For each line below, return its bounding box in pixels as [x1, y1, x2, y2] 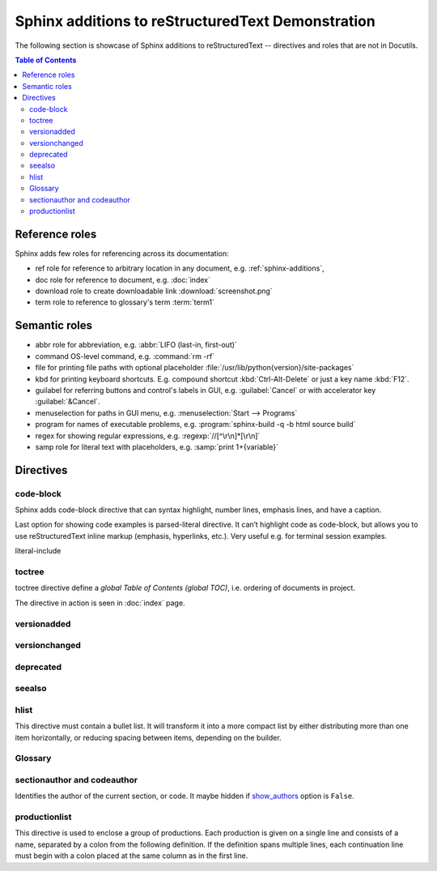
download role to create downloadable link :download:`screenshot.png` [35, 286, 273, 296]
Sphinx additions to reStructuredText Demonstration [15, 12, 375, 30]
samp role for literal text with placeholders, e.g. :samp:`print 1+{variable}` [35, 442, 279, 451]
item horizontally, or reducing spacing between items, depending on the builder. [15, 732, 282, 742]
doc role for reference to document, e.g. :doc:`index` [35, 275, 210, 284]
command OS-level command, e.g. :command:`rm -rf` [35, 351, 214, 361]
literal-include [15, 546, 62, 556]
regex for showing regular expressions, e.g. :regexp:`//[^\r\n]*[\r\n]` [35, 430, 261, 441]
